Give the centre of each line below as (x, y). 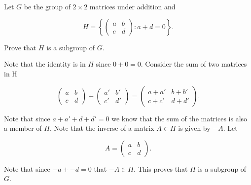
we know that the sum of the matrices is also (179, 118)
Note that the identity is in (45, 64)
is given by (194, 128)
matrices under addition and (132, 7)
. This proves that (161, 168)
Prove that (20, 47)
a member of (23, 128)
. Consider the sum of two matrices (194, 64)
